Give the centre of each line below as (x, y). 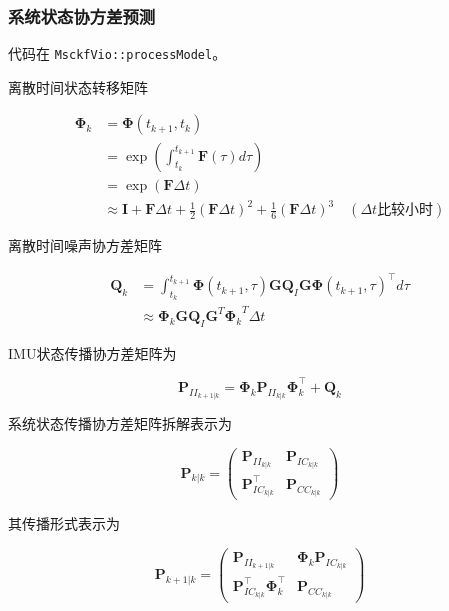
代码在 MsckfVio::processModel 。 (117, 53)
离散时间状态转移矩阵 (78, 86)
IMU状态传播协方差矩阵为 (92, 352)
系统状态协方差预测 (82, 15)
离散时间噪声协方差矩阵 (85, 245)
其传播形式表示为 (64, 523)
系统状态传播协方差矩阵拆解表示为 (120, 423)
